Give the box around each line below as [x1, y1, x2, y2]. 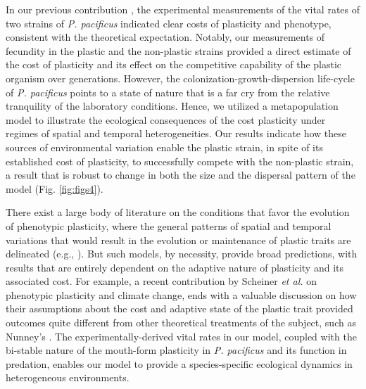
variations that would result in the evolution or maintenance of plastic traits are [6, 232, 351, 247]
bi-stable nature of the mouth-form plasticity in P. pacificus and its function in [6, 343, 347, 357]
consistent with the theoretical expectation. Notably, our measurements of [6, 30, 325, 44]
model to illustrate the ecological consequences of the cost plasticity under [6, 112, 326, 127]
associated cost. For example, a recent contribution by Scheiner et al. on [6, 274, 317, 288]
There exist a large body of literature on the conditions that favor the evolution [6, 205, 350, 219]
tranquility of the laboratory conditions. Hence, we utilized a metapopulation [6, 98, 339, 113]
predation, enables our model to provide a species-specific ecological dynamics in [6, 356, 353, 371]
